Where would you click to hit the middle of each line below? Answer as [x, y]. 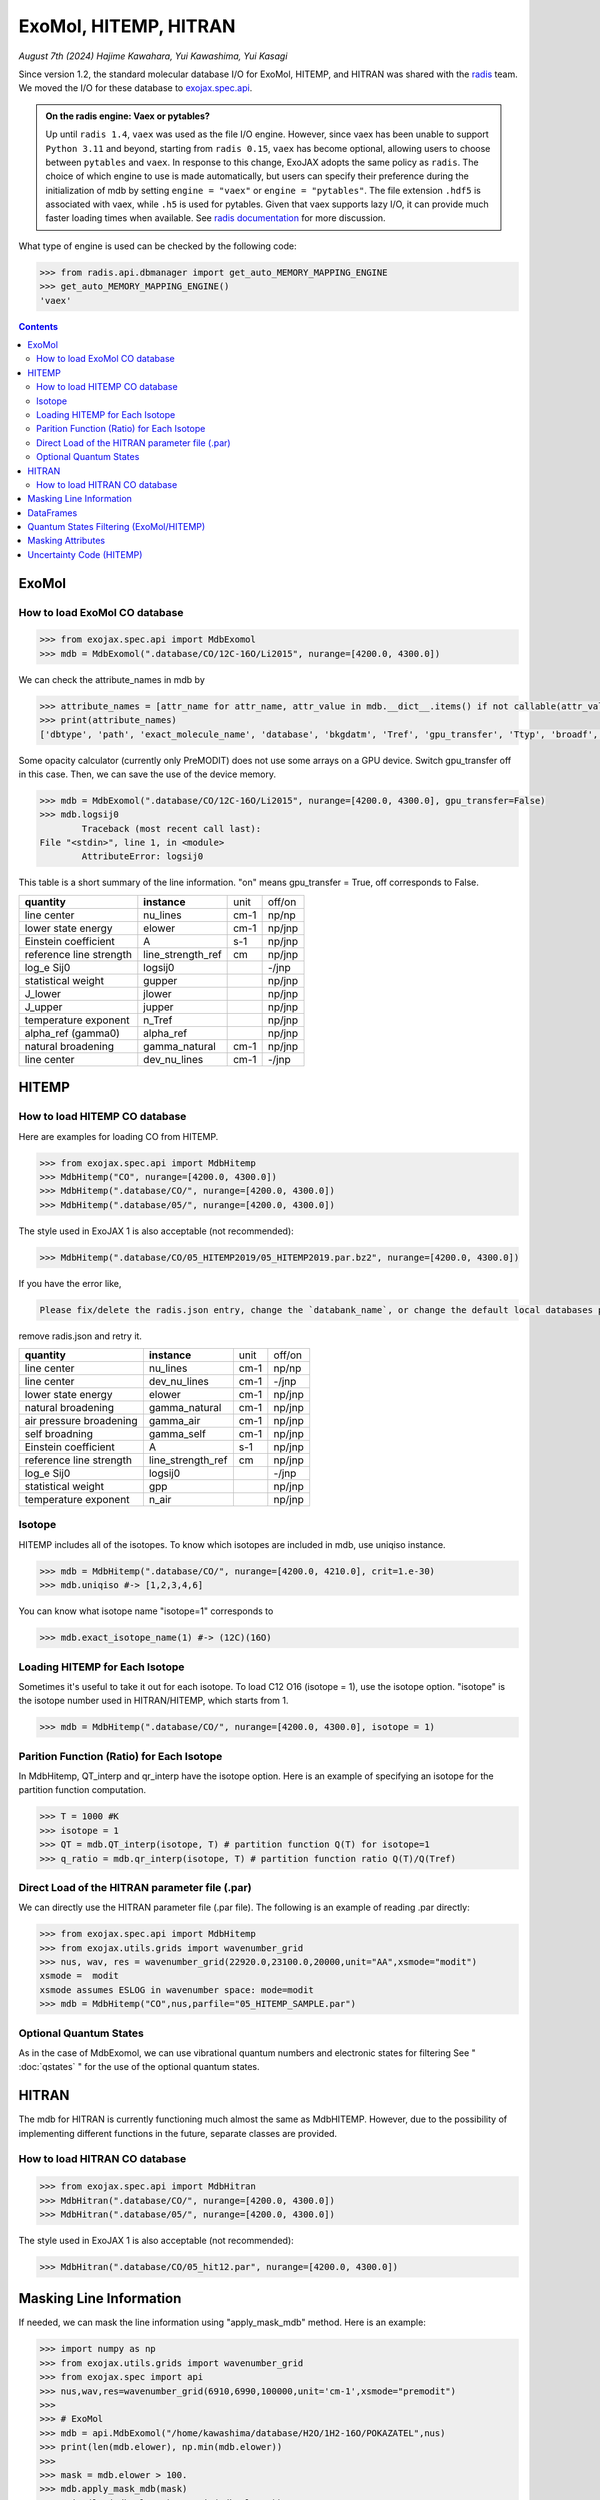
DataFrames [52, 512]
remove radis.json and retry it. [80, 1336]
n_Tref [158, 1020]
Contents [38, 326]
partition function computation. [82, 1790]
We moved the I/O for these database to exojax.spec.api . [135, 88]
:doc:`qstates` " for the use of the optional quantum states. [139, 2067]
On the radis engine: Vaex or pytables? [127, 116]
